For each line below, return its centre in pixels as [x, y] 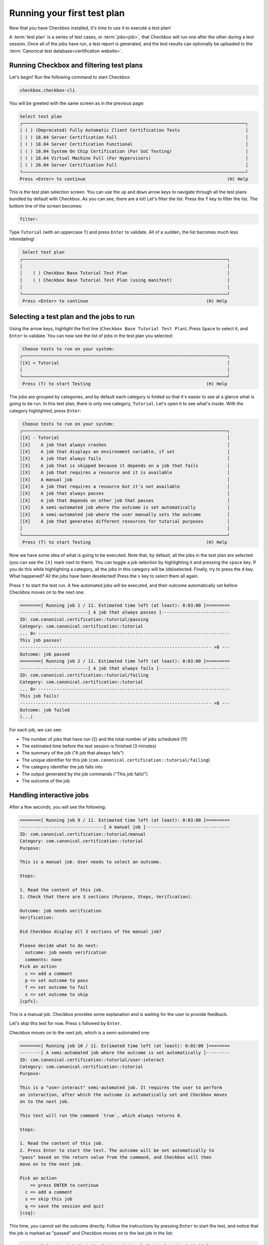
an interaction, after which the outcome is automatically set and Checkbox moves [124, 1095]
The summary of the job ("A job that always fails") [73, 753]
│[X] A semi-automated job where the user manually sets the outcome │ [125, 514]
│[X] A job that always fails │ [125, 459]
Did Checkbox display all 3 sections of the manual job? [91, 932]
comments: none [44, 959]
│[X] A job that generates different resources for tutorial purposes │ [125, 521]
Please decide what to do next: [59, 945]
